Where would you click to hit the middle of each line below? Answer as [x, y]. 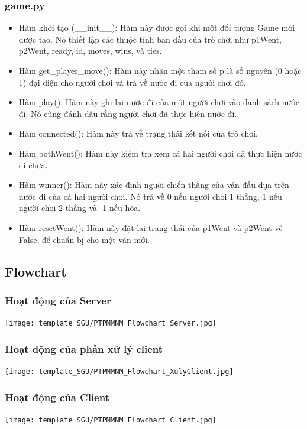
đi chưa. [33, 165]
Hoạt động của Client [57, 397]
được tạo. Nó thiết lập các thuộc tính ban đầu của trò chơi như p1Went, [150, 39]
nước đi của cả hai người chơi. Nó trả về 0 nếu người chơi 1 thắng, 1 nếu [150, 196]
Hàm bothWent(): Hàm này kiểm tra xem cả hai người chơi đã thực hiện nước [160, 153]
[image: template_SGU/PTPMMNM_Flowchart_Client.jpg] [111, 420]
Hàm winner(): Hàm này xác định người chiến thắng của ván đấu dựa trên [154, 185]
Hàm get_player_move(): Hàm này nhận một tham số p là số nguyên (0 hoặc [160, 70]
